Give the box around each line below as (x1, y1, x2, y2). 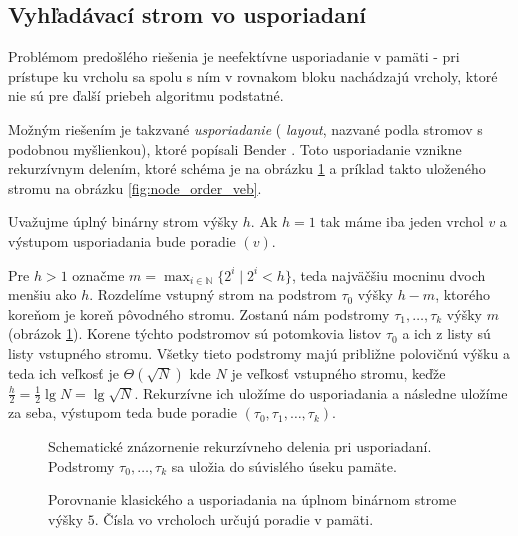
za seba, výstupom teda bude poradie (8, 402, 237, 423)
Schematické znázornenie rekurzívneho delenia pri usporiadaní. (48, 435, 432, 456)
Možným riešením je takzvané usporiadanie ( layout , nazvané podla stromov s (8, 118, 483, 139)
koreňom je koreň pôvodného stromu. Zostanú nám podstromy (8, 303, 390, 324)
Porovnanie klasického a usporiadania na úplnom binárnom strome (48, 489, 457, 510)
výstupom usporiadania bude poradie (8, 230, 236, 251)
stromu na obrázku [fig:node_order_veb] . (8, 177, 262, 198)
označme (72, 264, 125, 285)
